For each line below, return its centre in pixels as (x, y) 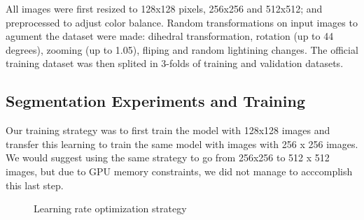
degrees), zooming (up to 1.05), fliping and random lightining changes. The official (182, 49)
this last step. (35, 185)
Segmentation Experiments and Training (155, 101)
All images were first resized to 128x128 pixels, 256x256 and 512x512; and (164, 8)
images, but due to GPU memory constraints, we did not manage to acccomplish (179, 171)
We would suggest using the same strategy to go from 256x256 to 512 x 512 (168, 157)
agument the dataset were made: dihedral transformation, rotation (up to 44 (170, 36)
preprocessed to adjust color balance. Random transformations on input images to (182, 22)
